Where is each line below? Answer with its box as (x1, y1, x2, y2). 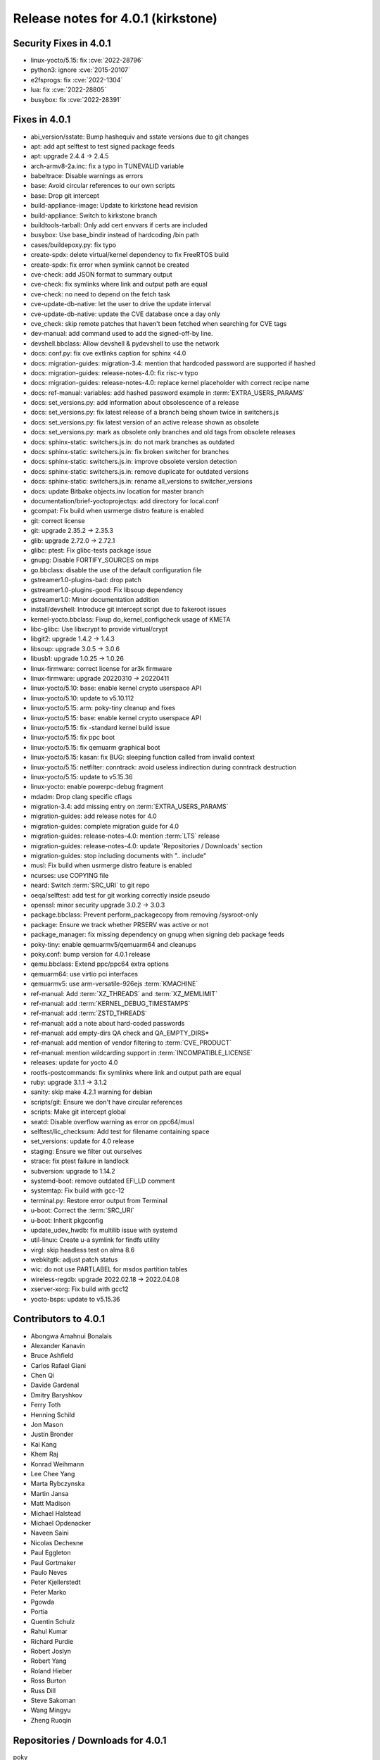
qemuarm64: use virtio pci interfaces (30, 969, 139, 978)
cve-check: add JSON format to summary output (30, 270, 172, 278)
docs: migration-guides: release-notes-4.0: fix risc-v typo (30, 368, 198, 377)
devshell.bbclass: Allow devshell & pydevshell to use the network (30, 339, 220, 348)
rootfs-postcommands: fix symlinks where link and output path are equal (30, 1068, 241, 1076)
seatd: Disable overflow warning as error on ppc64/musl (30, 1117, 195, 1126)
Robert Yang (30, 1657, 67, 1665)
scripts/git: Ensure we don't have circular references (30, 1098, 183, 1106)
